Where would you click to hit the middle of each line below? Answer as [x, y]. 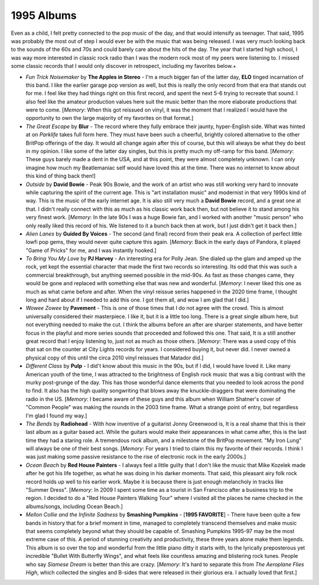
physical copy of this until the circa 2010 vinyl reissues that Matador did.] [115, 358]
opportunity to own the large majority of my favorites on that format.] [110, 118]
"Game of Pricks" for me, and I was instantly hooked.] [91, 250]
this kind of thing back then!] [61, 176]
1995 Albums [44, 15]
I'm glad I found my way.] [56, 416]
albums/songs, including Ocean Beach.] [74, 506]
